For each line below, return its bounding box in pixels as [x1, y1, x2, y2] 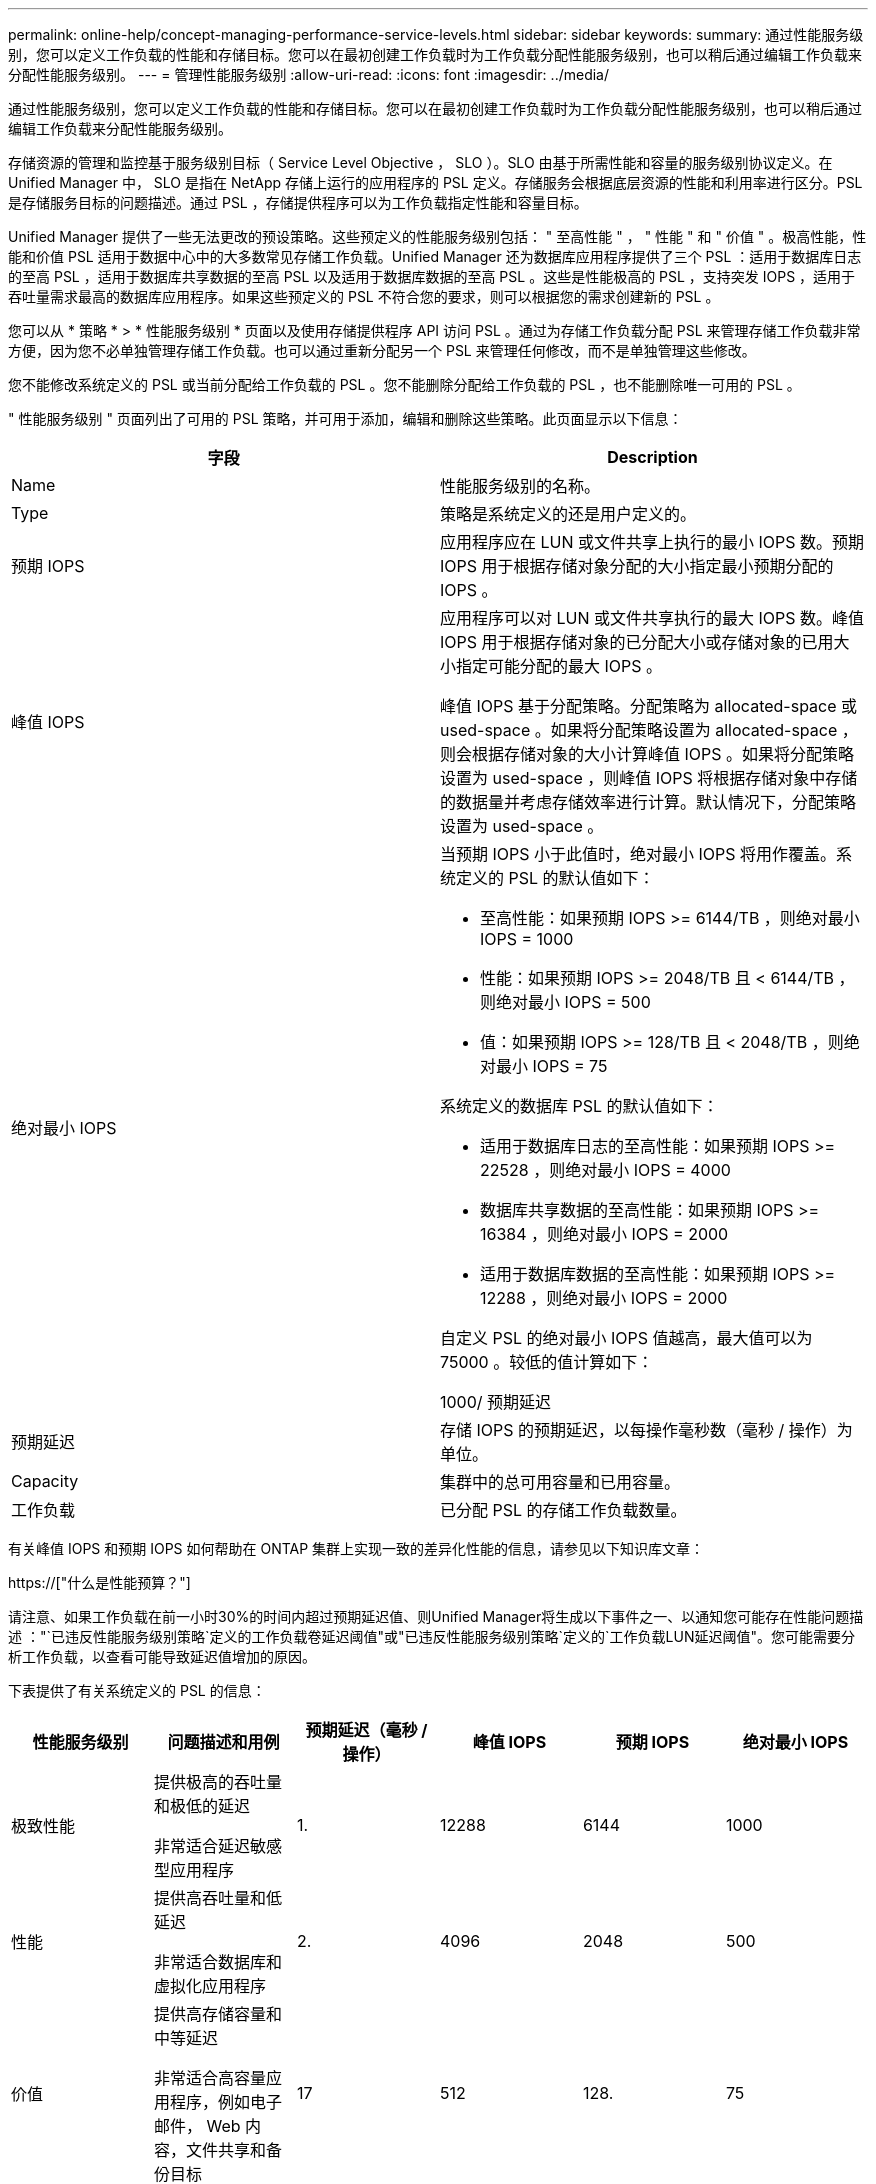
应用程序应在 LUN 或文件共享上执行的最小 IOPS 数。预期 [440, 532, 865, 552]
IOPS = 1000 [480, 929, 574, 949]
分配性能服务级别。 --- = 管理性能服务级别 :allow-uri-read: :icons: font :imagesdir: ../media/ [8, 66, 610, 83]
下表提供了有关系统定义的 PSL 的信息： [8, 1682, 266, 1699]
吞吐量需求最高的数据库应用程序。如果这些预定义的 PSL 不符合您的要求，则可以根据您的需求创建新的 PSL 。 [8, 288, 720, 305]
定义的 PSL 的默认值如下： [456, 868, 655, 888]
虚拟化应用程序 [153, 1976, 266, 1996]
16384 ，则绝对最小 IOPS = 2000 [480, 1224, 729, 1244]
